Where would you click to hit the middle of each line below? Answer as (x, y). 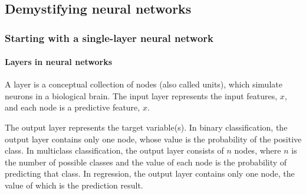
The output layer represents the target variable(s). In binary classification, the (146, 127)
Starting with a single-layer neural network (109, 38)
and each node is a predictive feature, (73, 107)
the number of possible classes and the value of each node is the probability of (146, 162)
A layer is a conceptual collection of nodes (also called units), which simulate (144, 84)
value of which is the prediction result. (74, 185)
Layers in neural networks (59, 62)
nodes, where (258, 150)
